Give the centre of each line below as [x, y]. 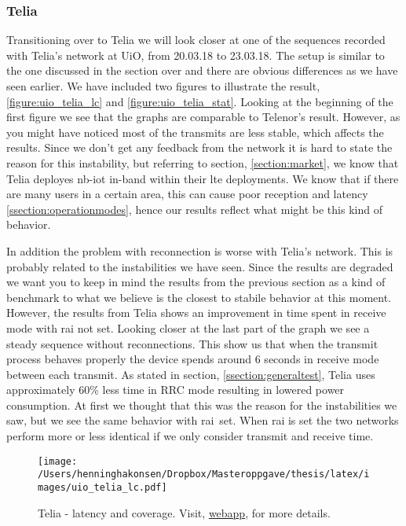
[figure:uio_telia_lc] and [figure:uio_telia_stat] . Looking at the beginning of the [200, 101]
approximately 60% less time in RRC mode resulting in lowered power [176, 390]
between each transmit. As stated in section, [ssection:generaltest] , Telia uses [191, 374]
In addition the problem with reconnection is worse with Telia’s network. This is [200, 250]
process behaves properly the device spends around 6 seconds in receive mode [193, 359]
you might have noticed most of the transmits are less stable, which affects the [195, 132]
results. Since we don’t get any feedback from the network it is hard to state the [199, 147]
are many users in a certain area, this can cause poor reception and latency [187, 194]
